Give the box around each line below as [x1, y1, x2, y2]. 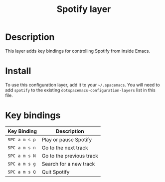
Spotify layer [56, 3, 111, 15]
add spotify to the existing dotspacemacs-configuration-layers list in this [5, 87, 156, 93]
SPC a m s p [7, 137, 36, 142]
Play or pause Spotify [41, 136, 92, 143]
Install [5, 66, 31, 77]
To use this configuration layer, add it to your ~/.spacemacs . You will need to [5, 82, 161, 88]
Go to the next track [41, 144, 88, 151]
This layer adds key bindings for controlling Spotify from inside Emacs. [5, 48, 151, 54]
